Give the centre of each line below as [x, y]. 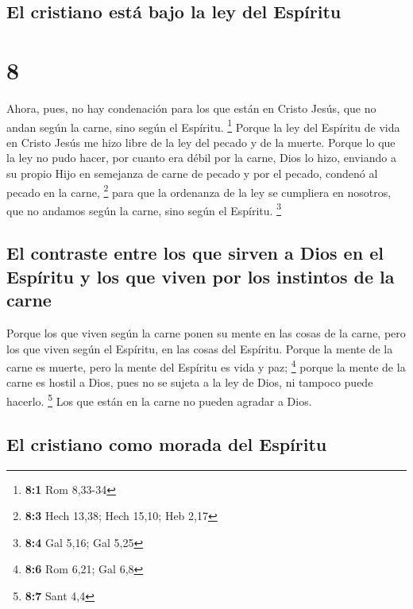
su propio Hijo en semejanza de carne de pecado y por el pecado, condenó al [192, 173]
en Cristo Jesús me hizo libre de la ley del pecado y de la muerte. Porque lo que [201, 142]
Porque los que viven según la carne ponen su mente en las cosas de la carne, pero [206, 333]
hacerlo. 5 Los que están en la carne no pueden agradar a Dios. [159, 400]
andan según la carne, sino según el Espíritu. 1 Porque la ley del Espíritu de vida [203, 125]
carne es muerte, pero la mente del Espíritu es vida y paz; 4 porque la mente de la [206, 366]
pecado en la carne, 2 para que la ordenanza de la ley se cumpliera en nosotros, [199, 191]
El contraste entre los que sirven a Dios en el [195, 253]
